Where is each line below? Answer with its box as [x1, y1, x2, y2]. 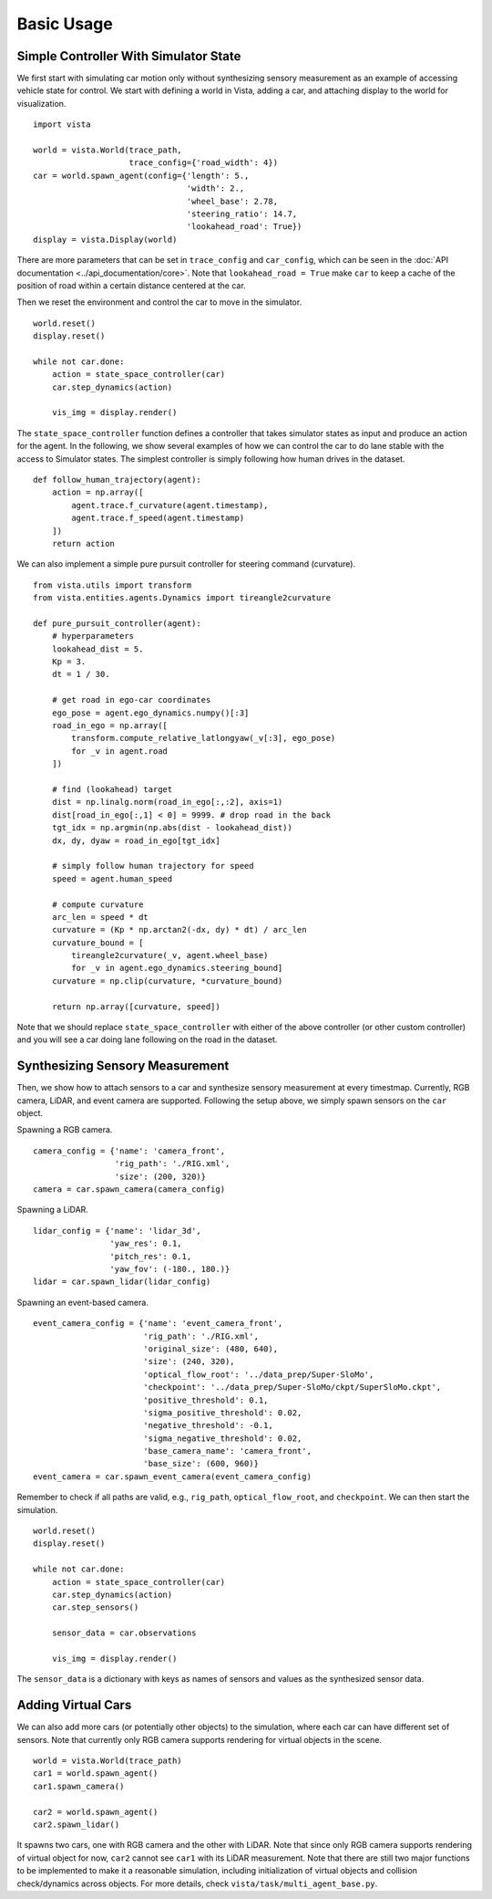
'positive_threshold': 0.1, [142, 1394, 269, 1405]
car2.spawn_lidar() [33, 1819, 120, 1830]
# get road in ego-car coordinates [51, 694, 211, 705]
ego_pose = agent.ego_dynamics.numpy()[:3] [51, 707, 250, 718]
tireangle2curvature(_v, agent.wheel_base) [71, 950, 269, 961]
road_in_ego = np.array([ [51, 721, 169, 731]
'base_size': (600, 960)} [142, 1458, 260, 1469]
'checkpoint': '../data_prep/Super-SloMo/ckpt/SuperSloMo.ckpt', [142, 1383, 442, 1393]
